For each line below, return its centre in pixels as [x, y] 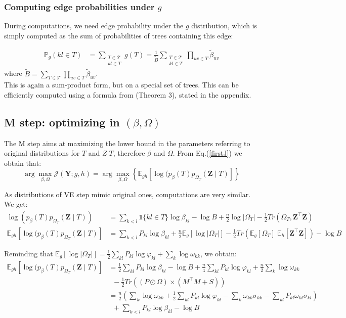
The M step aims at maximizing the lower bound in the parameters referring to [127, 143]
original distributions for [42, 153]
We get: [16, 204]
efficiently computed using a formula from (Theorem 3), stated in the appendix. [128, 94]
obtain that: [23, 163]
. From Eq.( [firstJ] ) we [207, 153]
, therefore [129, 153]
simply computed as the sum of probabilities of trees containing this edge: [119, 35]
